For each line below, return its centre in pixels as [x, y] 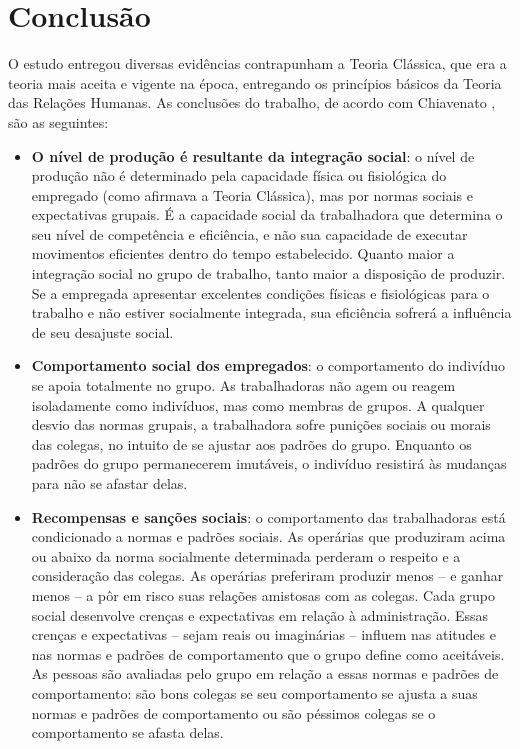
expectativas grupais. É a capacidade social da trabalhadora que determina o [267, 214]
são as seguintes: [58, 121]
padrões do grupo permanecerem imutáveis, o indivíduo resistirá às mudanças [269, 463]
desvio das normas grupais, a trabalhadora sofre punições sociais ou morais [261, 424]
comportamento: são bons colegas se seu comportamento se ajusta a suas [254, 692]
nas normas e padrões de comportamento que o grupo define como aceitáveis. [268, 653]
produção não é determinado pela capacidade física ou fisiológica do [239, 175]
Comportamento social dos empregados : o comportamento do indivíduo [268, 365]
